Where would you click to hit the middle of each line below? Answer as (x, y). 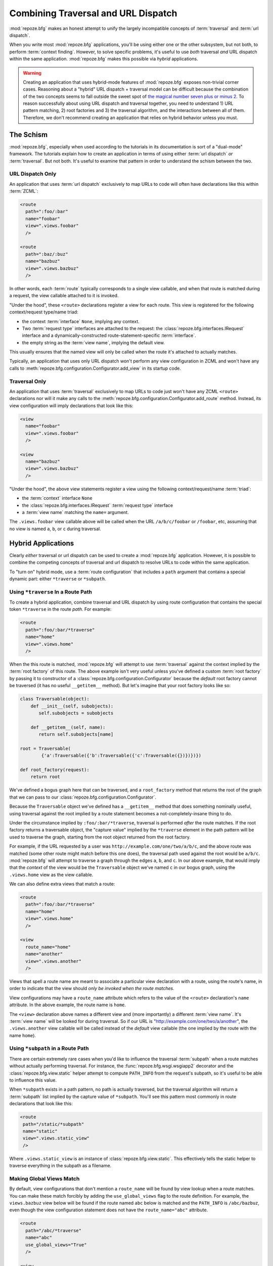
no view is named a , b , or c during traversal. (55, 529)
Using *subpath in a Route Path (49, 1048)
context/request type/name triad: (44, 312)
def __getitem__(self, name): (68, 727)
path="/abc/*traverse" (54, 1230)
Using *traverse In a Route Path (51, 591)
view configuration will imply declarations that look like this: (71, 406)
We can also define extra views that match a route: (62, 884)
